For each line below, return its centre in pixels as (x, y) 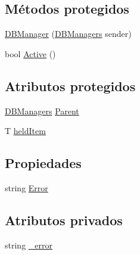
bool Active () (30, 53)
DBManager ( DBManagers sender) (68, 34)
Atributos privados (64, 220)
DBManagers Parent (42, 111)
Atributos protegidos (70, 85)
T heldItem (25, 131)
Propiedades (43, 163)
